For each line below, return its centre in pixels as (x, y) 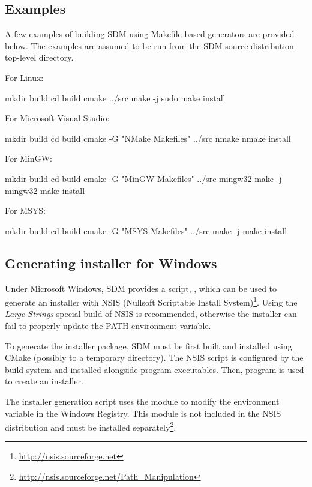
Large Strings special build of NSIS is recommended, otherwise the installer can (151, 314)
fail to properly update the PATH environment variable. (108, 325)
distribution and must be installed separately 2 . (91, 426)
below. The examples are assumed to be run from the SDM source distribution (149, 45)
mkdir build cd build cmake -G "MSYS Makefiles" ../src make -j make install (146, 230)
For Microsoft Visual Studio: (57, 118)
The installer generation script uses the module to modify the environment (142, 401)
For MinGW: (28, 158)
